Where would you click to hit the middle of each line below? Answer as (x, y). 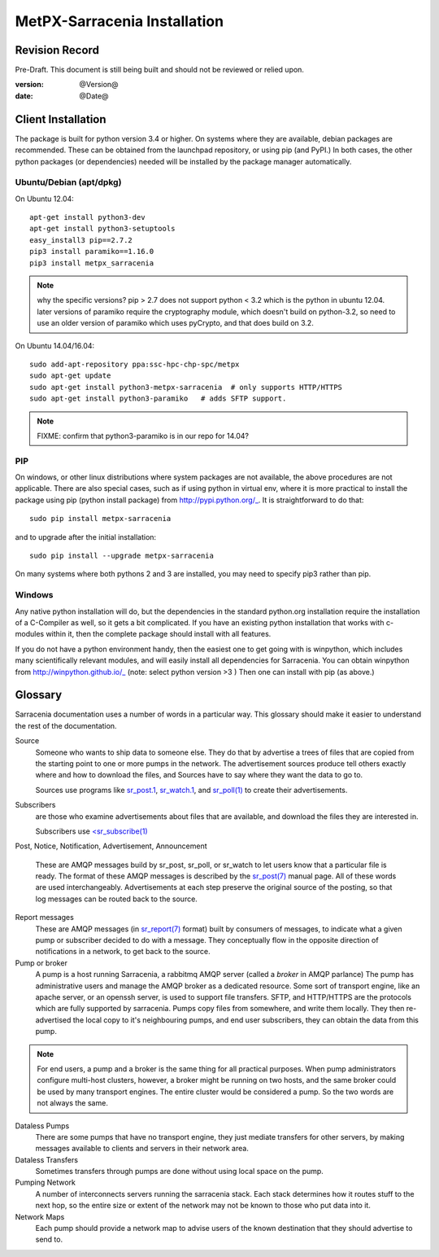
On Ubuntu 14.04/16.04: (55, 345)
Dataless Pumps (42, 1126)
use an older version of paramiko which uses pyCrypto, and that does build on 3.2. (176, 323)
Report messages (45, 918)
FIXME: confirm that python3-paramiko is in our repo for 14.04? (143, 436)
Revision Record (57, 50)
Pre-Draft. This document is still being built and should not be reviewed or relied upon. (160, 70)
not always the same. (73, 1103)
